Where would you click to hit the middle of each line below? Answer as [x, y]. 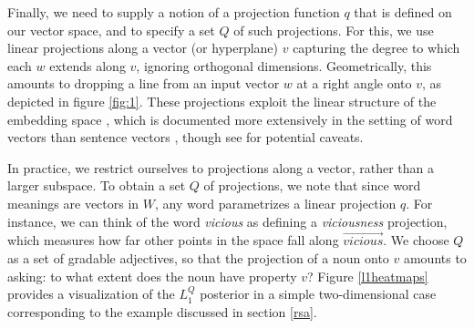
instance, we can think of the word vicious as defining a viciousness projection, [227, 221]
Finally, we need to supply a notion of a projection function [174, 12]
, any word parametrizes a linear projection [275, 203]
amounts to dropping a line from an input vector [144, 83]
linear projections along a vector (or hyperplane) [143, 48]
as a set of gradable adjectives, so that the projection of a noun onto [198, 257]
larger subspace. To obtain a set [97, 185]
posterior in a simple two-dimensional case [318, 294]
